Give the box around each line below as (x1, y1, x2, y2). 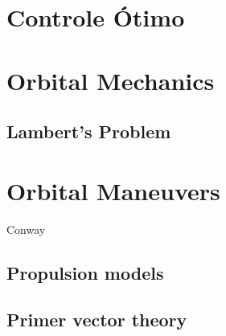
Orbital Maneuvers (6, 174, 220, 207)
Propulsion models (6, 260, 164, 285)
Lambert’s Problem (6, 119, 171, 144)
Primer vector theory (6, 307, 187, 332)
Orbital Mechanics (6, 64, 215, 96)
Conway (6, 220, 46, 237)
